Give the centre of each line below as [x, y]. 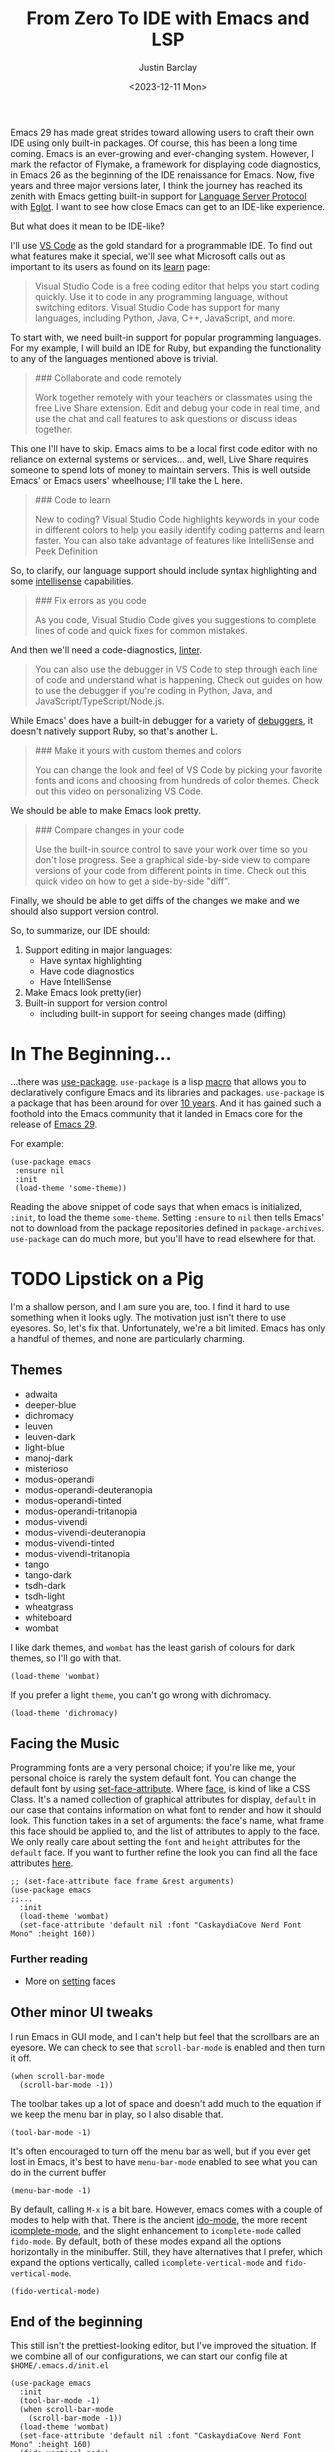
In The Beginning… [91, 1054]
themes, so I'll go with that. [66, 1658]
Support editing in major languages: [98, 949]
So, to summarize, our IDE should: [80, 930]
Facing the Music [65, 1743]
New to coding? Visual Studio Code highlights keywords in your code [177, 519]
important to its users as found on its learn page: [110, 266]
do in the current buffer [58, 2172]
